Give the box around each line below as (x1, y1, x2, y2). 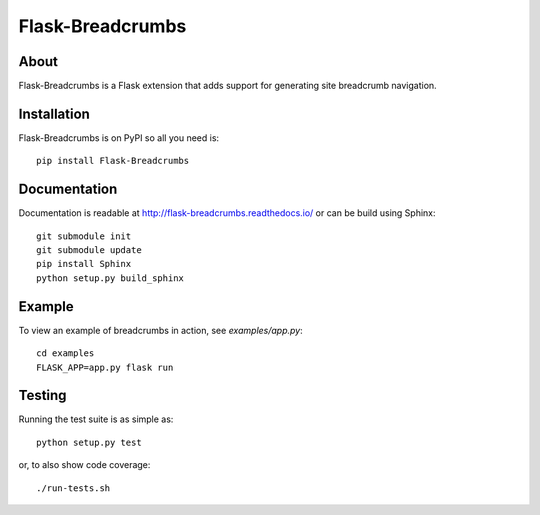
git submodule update (36, 245, 142, 256)
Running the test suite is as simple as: (18, 413, 174, 425)
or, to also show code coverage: (18, 459, 151, 471)
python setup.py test (36, 436, 142, 448)
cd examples (36, 348, 95, 359)
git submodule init (36, 230, 132, 242)
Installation (18, 105, 90, 122)
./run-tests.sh (36, 482, 111, 494)
